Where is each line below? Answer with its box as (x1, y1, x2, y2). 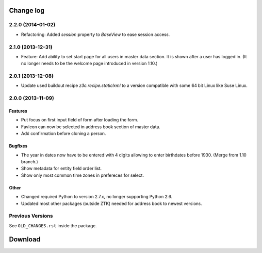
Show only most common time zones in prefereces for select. (21, 172, 144, 178)
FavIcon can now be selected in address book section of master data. (21, 124, 161, 130)
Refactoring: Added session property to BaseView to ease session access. (21, 32, 170, 37)
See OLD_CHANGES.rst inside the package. (9, 222, 97, 228)
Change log (9, 6, 45, 15)
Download (9, 236, 41, 244)
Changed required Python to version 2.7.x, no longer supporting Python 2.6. (21, 194, 172, 200)
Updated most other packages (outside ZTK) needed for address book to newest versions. (21, 201, 202, 206)
